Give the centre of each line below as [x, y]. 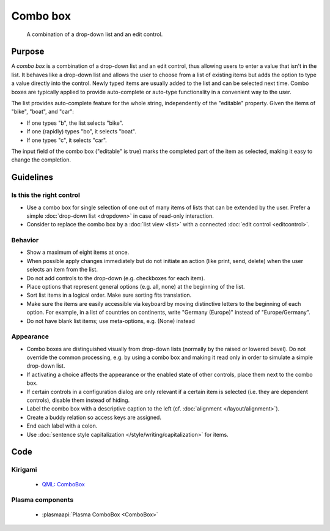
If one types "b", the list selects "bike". [75, 123]
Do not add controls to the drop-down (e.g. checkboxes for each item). [116, 278]
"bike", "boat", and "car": [43, 112]
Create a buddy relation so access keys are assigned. [94, 417]
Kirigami [24, 470]
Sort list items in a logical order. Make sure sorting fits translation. [109, 295]
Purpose [28, 52]
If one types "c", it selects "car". [67, 140]
